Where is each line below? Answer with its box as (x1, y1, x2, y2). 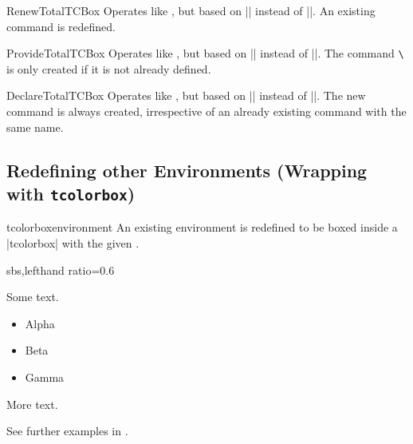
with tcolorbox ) (6, 181, 136, 205)
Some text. (6, 288, 59, 305)
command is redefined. (6, 18, 116, 34)
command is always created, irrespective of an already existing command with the (6, 103, 407, 120)
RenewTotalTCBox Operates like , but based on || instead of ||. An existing (6, 2, 376, 18)
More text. (6, 395, 58, 412)
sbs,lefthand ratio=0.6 (6, 261, 115, 278)
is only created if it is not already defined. (6, 60, 211, 77)
